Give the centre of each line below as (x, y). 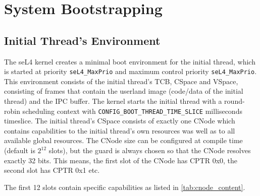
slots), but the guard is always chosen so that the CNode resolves (150, 150)
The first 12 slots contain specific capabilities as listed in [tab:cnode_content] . (125, 187)
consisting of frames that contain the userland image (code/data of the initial (124, 91)
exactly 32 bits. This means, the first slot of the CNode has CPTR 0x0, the (121, 160)
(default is (20, 150)
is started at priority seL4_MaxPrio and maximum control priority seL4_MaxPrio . (131, 71)
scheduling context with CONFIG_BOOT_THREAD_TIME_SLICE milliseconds (132, 111)
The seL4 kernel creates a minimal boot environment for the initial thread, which (130, 61)
